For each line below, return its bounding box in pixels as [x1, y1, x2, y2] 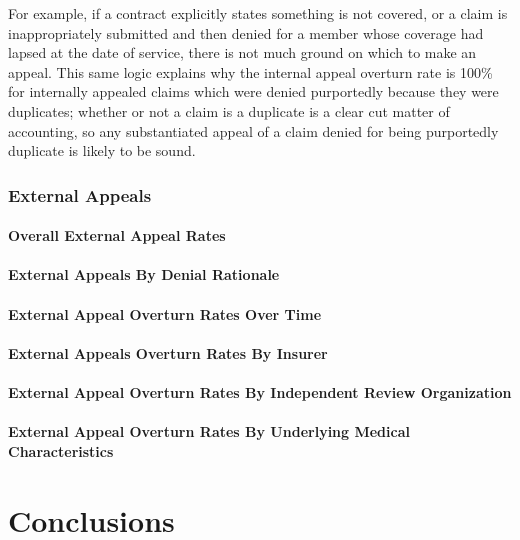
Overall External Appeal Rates [8, 225, 226, 246]
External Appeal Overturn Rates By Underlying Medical [8, 421, 410, 442]
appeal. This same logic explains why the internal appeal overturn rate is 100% [8, 61, 493, 82]
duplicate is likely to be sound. [8, 140, 196, 161]
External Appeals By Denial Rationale [8, 264, 280, 285]
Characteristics [8, 440, 114, 461]
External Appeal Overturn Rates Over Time [8, 303, 322, 324]
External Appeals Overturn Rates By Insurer [8, 342, 328, 363]
